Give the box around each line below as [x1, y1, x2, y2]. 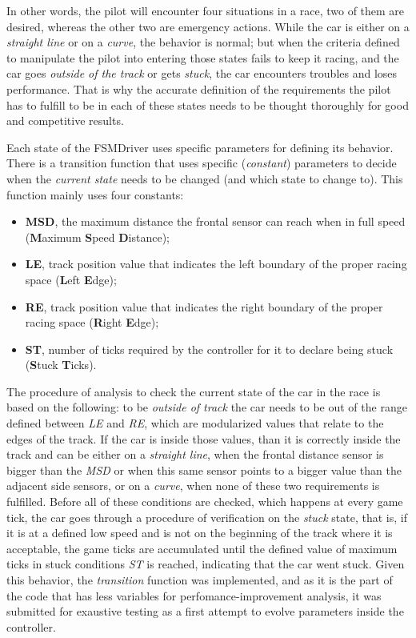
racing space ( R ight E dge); [25, 314, 159, 331]
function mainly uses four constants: [6, 186, 184, 203]
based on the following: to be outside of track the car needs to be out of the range [6, 399, 407, 415]
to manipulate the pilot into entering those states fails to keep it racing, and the [6, 49, 399, 66]
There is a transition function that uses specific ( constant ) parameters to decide [6, 154, 397, 171]
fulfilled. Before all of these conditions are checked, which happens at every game [6, 493, 403, 510]
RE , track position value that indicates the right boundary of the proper [25, 298, 383, 315]
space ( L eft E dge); [25, 271, 117, 287]
